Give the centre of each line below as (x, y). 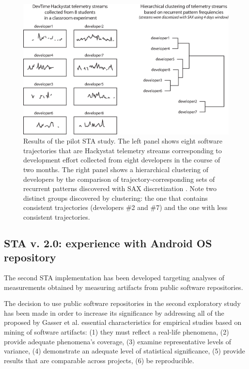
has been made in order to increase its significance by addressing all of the (114, 313)
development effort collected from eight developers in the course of (122, 160)
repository (30, 257)
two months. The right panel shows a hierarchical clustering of (116, 169)
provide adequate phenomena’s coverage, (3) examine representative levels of (117, 341)
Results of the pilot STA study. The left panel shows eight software (123, 141)
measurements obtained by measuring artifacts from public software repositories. (124, 287)
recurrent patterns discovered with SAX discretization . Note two (120, 188)
